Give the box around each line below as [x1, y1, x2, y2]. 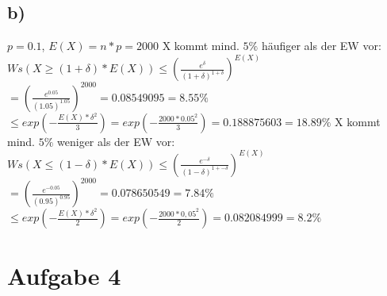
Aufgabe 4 [7, 259, 121, 292]
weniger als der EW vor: [57, 133, 175, 149]
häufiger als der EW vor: [261, 37, 381, 54]
